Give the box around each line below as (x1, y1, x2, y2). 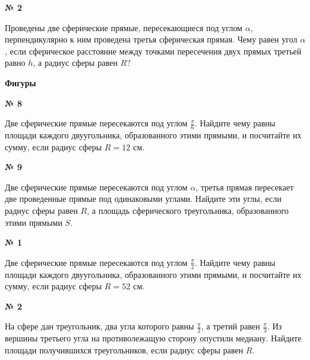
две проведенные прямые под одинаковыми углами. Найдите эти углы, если (5, 192, 282, 205)
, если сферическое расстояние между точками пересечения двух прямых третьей (5, 44, 302, 57)
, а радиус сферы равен (33, 56, 118, 69)
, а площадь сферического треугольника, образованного (87, 204, 289, 216)
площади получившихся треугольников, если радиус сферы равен (5, 343, 244, 356)
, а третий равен (201, 320, 260, 332)
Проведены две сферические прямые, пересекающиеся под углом (5, 21, 242, 34)
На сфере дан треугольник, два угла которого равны (5, 320, 194, 332)
